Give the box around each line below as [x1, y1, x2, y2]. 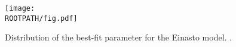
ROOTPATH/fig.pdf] [5, 14, 78, 23]
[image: [5, 4, 35, 12]
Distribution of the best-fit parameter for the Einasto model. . [5, 31, 232, 43]
